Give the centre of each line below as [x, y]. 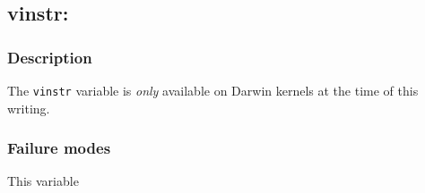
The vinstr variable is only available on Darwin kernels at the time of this [213, 90]
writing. [29, 108]
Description [50, 57]
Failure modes [59, 148]
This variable [43, 181]
